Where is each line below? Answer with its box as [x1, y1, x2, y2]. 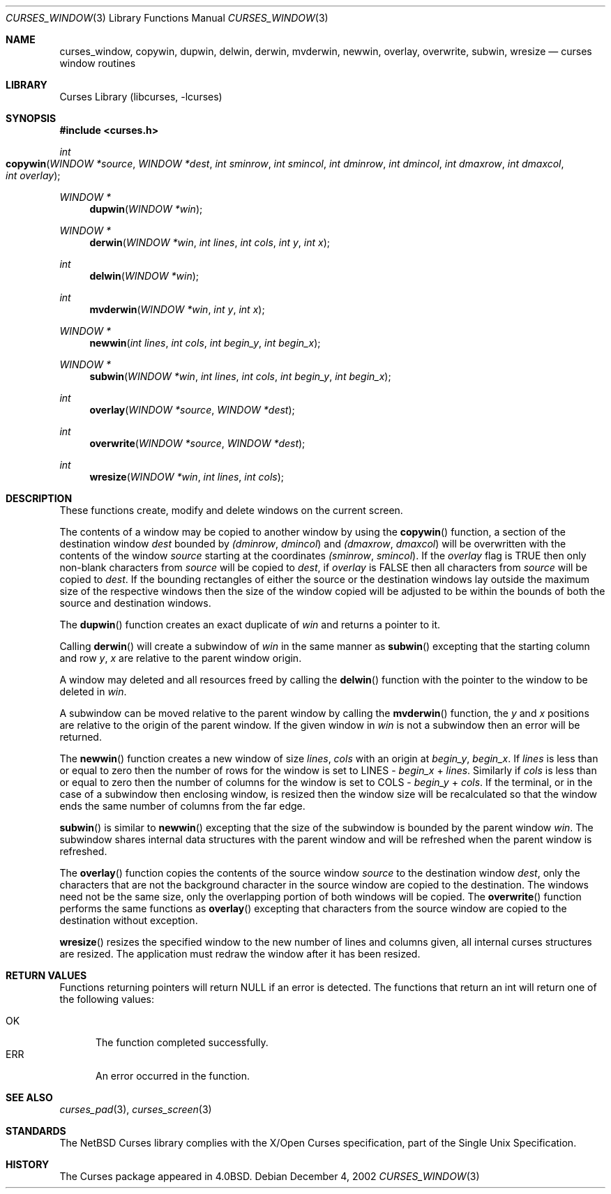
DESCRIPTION [6, 492, 73, 504]
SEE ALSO [6, 1091, 53, 1103]
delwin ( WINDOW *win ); [89, 270, 199, 282]
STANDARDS [6, 1125, 66, 1137]
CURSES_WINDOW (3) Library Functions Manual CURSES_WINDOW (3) [6, 12, 329, 24]
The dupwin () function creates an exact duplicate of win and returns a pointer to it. [59, 619, 441, 630]
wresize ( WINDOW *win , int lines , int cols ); [89, 471, 285, 483]
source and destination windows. [59, 597, 211, 609]
